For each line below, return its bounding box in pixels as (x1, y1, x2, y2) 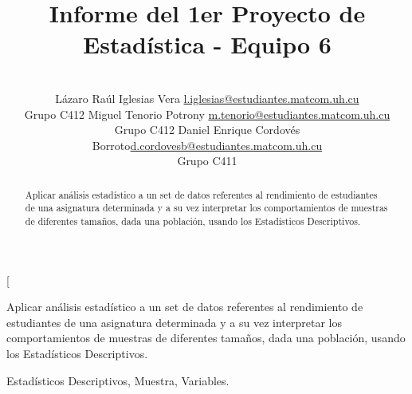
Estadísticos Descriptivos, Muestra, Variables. (6, 372, 230, 388)
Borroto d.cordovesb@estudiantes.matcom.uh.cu (92, 136, 323, 153)
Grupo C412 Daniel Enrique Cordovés (114, 121, 300, 138)
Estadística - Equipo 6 (83, 28, 332, 61)
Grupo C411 (177, 152, 237, 169)
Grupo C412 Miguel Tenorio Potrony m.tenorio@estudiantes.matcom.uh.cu (24, 105, 390, 122)
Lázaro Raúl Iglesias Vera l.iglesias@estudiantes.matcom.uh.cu (55, 89, 359, 106)
